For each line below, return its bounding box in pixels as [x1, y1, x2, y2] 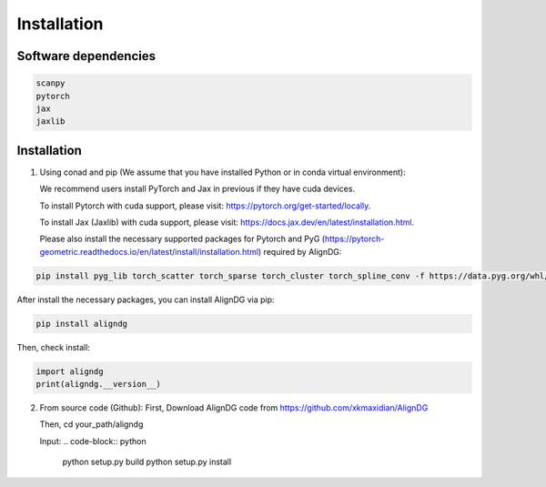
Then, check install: [16, 341, 91, 352]
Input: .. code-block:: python [39, 435, 147, 446]
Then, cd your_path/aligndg [39, 419, 144, 430]
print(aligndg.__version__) [35, 379, 161, 390]
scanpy [35, 78, 66, 88]
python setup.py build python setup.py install [62, 456, 232, 468]
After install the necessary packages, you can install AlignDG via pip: [16, 294, 275, 305]
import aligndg [35, 366, 104, 377]
